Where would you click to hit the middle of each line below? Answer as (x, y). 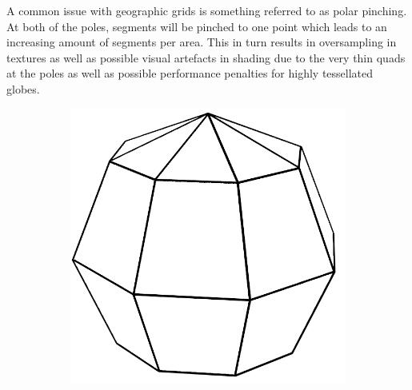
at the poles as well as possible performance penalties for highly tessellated (190, 73)
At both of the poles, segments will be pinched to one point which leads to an (197, 26)
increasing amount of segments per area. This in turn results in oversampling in (202, 42)
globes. (23, 88)
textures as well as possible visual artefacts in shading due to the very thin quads (206, 57)
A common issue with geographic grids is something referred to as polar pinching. (207, 10)
